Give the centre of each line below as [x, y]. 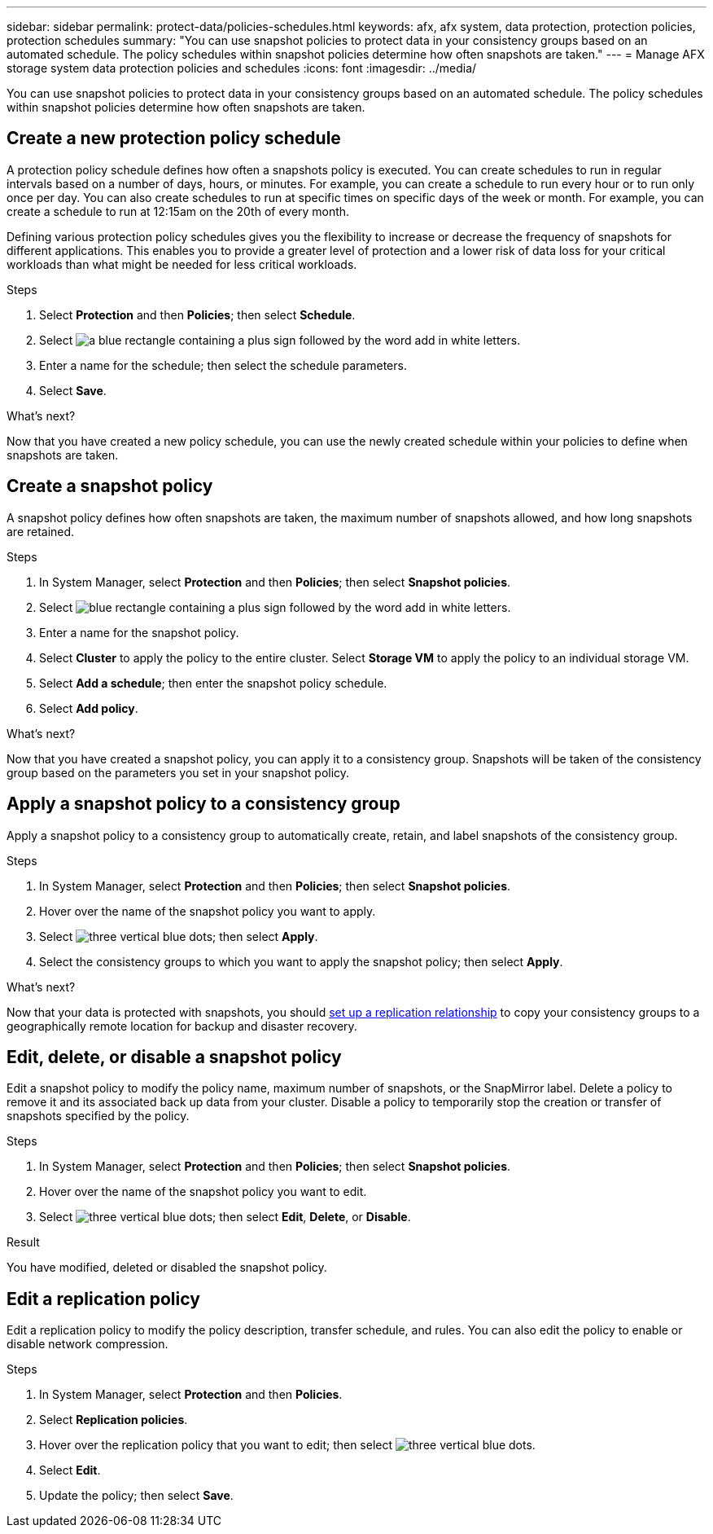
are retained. [41, 531]
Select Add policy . [89, 708]
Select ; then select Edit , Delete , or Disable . [225, 1217]
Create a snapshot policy [110, 486]
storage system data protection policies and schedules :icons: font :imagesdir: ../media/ [242, 68]
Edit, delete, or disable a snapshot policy [174, 1057]
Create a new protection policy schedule [174, 138]
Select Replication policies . [114, 1420]
